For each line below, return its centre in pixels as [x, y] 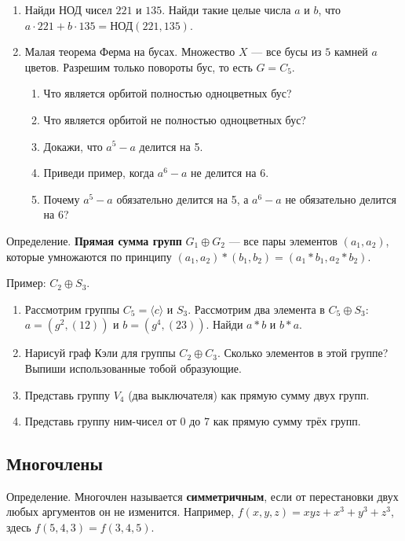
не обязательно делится [341, 199]
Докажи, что [73, 146]
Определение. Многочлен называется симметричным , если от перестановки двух [202, 496]
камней [351, 52]
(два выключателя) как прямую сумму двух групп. [249, 394]
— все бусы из [286, 52]
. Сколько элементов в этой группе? [303, 353]
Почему [62, 199]
